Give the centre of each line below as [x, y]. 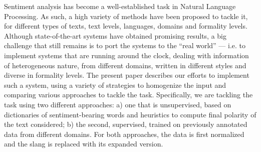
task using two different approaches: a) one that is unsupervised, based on [118, 104]
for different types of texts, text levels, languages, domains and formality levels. [126, 26]
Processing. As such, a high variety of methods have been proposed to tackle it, [126, 16]
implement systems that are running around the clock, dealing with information [126, 55]
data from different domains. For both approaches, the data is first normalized [124, 134]
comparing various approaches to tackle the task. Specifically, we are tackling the [128, 95]
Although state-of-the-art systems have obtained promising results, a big [115, 35]
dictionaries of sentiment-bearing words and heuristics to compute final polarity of [130, 114]
